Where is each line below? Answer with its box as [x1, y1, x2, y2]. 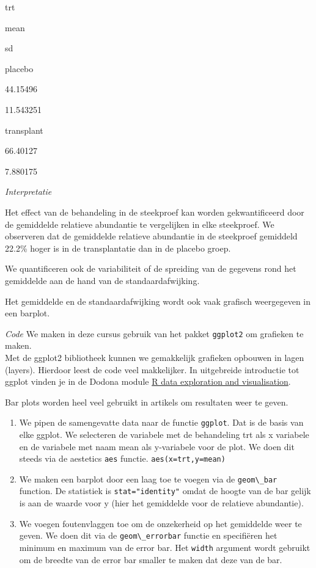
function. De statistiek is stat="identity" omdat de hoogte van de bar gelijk [19, 484, 311, 497]
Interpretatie [5, 185, 52, 198]
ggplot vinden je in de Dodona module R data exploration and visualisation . [5, 375, 291, 388]
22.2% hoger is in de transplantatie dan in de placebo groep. [5, 241, 231, 254]
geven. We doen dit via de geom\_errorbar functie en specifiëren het [19, 529, 277, 542]
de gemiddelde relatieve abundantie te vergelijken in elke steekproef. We [5, 217, 274, 230]
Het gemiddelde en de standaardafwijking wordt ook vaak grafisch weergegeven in [5, 294, 311, 307]
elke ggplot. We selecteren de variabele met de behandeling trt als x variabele [19, 428, 309, 440]
